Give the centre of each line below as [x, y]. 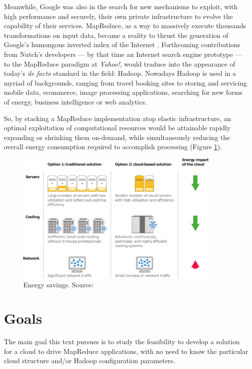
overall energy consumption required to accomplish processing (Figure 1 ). [113, 147]
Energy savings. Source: [59, 285]
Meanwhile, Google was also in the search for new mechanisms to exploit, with [121, 6]
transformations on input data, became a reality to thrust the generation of [116, 35]
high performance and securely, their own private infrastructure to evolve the [118, 16]
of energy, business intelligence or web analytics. [76, 101]
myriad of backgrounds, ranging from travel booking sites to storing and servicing [126, 82]
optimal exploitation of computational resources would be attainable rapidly [117, 128]
